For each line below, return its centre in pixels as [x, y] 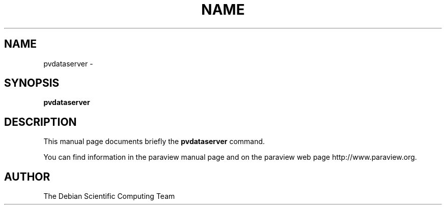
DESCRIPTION [40, 122]
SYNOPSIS [32, 83]
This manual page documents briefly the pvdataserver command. [154, 142]
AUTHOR [27, 177]
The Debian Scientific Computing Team [109, 196]
